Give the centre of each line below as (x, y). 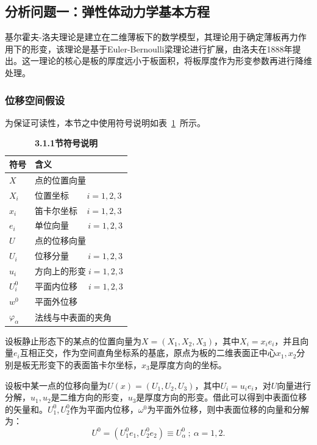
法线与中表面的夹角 (73, 317)
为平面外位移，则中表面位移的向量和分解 (228, 409)
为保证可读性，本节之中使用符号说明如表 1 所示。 (105, 122)
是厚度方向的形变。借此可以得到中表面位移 (222, 397)
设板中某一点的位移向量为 (56, 385)
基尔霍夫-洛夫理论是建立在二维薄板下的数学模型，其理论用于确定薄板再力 (151, 37)
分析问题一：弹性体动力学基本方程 (107, 11)
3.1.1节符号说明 (66, 143)
